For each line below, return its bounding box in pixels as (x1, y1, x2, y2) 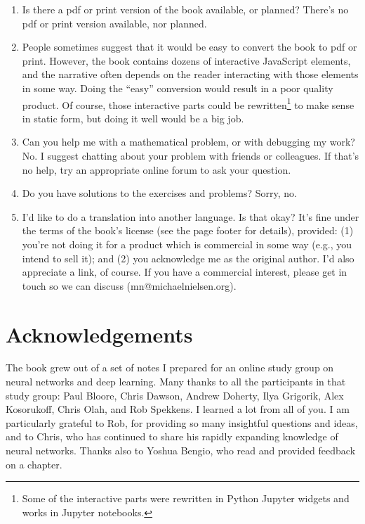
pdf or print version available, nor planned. (22, 15, 207, 30)
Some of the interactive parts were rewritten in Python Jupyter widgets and (22, 491, 350, 506)
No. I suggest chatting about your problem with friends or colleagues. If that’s (22, 148, 359, 162)
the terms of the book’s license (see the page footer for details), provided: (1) (22, 223, 354, 238)
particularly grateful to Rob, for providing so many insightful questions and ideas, (6, 415, 358, 430)
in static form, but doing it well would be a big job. (22, 110, 244, 125)
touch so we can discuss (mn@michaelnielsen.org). (22, 278, 237, 293)
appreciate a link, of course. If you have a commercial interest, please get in (22, 264, 347, 279)
